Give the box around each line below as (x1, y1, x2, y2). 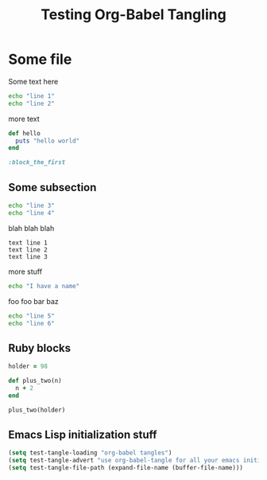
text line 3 (8, 252, 48, 260)
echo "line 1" (8, 92, 56, 100)
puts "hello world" (15, 137, 80, 145)
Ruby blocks (8, 341, 72, 355)
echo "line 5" (8, 312, 56, 320)
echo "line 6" (8, 319, 56, 327)
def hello (8, 129, 41, 137)
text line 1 (8, 239, 48, 247)
